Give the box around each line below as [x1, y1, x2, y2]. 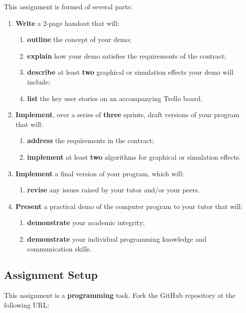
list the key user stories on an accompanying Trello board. [27, 93, 202, 103]
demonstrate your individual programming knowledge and [27, 233, 207, 244]
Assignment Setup [4, 267, 98, 282]
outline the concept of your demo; [27, 34, 132, 44]
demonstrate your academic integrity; [27, 217, 145, 228]
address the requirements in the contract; [27, 135, 154, 146]
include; [27, 76, 51, 86]
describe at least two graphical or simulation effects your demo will [27, 67, 234, 77]
